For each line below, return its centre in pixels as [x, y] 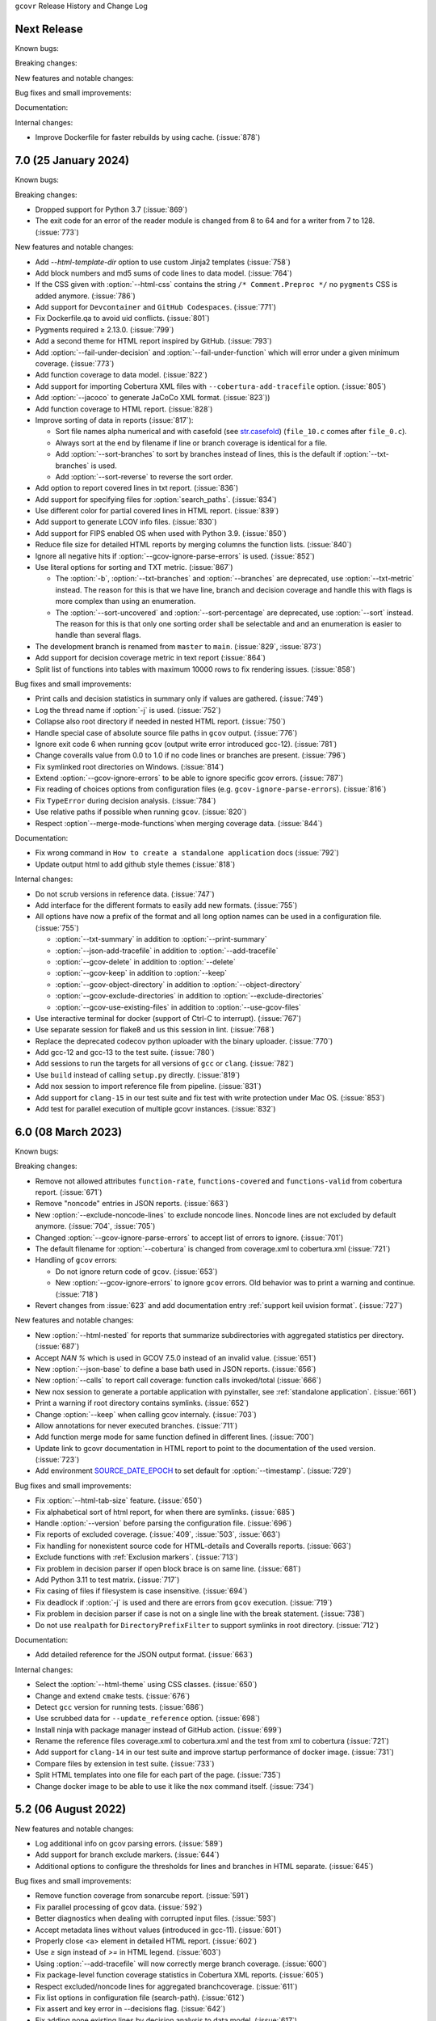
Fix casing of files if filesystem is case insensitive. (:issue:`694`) [141, 1591]
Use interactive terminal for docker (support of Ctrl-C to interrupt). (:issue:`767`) [168, 1018]
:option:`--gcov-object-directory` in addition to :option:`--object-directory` [179, 984]
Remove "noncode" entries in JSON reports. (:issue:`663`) [132, 1204]
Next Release [49, 29]
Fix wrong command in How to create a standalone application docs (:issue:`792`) [187, 853]
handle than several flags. [98, 635]
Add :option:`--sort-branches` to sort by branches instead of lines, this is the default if [199, 454]
